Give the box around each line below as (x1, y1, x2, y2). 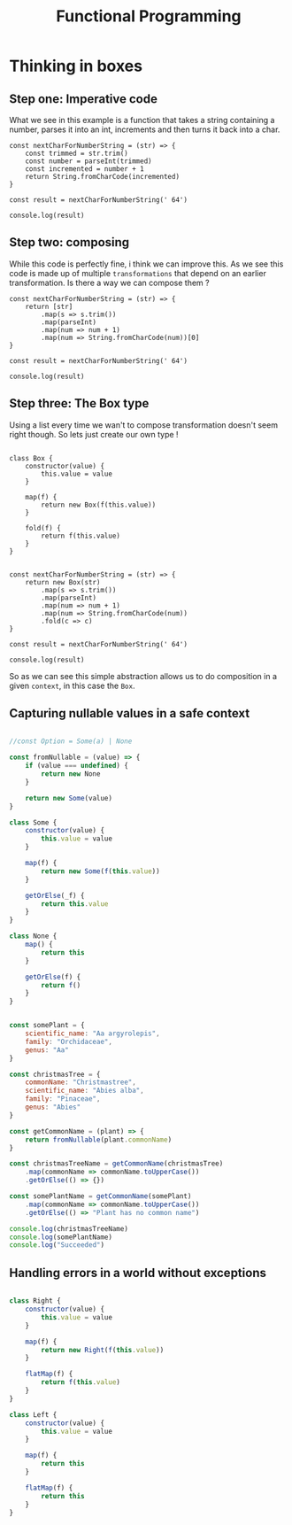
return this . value (41, 899, 109, 909)
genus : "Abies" (25, 1103, 81, 1112)
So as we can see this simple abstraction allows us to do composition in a (9, 670, 277, 681)
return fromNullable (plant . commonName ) (25, 1135, 173, 1144)
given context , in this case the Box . (9, 680, 135, 691)
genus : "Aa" (25, 1045, 69, 1055)
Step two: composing (9, 235, 130, 250)
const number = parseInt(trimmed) (25, 157, 152, 166)
